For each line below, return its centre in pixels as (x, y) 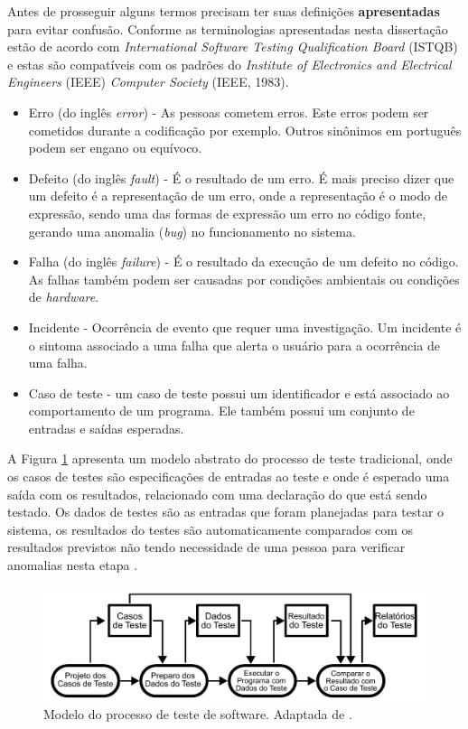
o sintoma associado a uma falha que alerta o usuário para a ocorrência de (234, 345)
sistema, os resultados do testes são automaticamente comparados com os (211, 529)
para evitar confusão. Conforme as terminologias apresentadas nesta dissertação (228, 28)
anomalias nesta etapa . (73, 565)
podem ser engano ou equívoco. (115, 148)
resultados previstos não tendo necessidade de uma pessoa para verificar (206, 547)
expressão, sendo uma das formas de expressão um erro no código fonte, (227, 213)
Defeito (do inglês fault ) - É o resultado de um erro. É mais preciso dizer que (241, 178)
